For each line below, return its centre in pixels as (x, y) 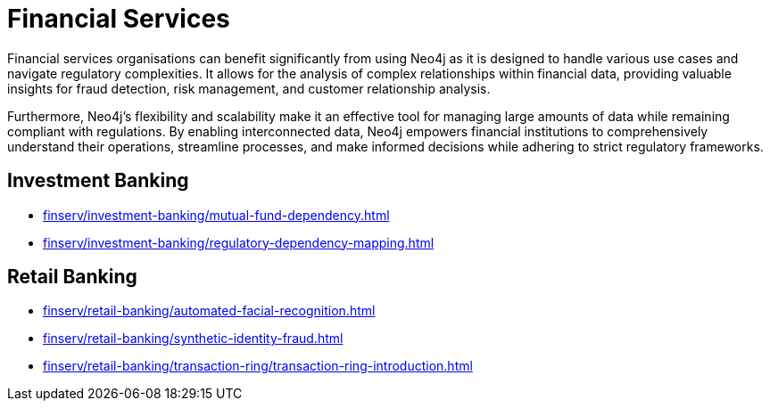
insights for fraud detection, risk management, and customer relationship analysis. (249, 88)
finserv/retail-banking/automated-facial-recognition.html (209, 311)
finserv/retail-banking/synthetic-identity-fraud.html (193, 339)
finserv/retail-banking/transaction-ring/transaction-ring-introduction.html (258, 366)
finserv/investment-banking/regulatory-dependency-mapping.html (239, 242)
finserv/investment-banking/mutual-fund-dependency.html (216, 215)
